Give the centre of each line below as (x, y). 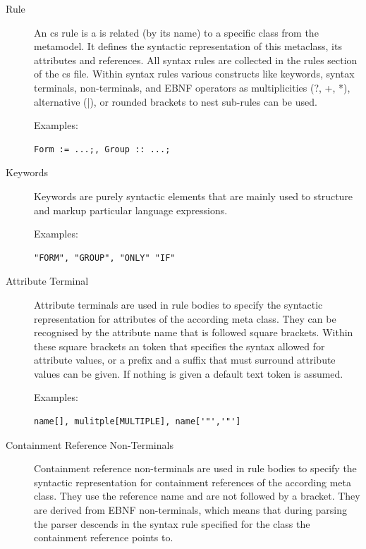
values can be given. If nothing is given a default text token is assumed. (189, 373)
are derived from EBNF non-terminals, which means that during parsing (191, 510)
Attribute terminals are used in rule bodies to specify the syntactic (178, 304)
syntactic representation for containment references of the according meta (193, 482)
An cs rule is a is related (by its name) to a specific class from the (176, 32)
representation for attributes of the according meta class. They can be (185, 318)
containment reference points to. (104, 537)
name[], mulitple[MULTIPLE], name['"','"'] (138, 422)
